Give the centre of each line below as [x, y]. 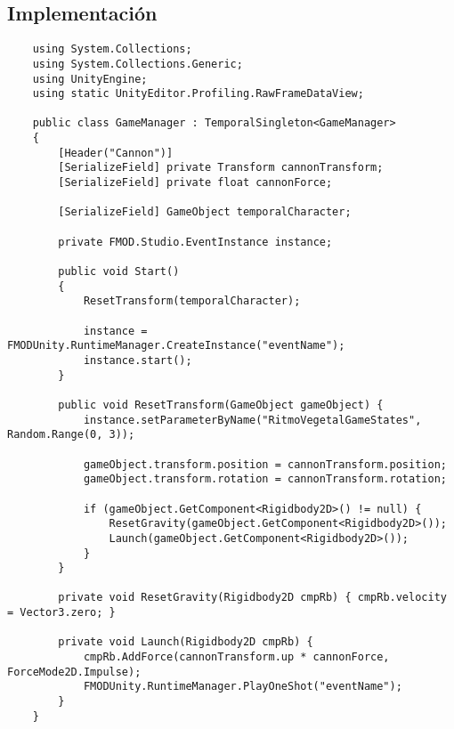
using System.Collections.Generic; [138, 64]
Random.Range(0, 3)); [71, 435]
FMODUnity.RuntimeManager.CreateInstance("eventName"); [176, 346]
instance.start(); [138, 360]
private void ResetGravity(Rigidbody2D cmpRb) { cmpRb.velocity [252, 598]
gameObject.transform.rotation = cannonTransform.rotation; [265, 479]
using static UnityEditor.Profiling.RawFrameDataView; [198, 94]
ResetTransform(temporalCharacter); [192, 301]
